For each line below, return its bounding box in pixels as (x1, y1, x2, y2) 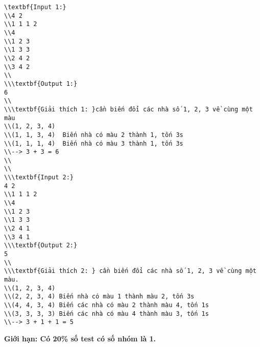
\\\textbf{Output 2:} (4, 242, 78, 249)
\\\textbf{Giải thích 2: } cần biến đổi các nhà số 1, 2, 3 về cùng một (4, 267, 256, 275)
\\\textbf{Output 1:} (4, 80, 78, 87)
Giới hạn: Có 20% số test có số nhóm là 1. (4, 333, 156, 343)
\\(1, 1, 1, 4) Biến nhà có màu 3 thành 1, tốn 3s (4, 140, 183, 147)
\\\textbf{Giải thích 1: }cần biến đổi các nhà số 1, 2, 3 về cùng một (4, 105, 253, 113)
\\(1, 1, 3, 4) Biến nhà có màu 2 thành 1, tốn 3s (4, 131, 183, 138)
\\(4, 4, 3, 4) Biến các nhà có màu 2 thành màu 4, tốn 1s (4, 301, 209, 309)
